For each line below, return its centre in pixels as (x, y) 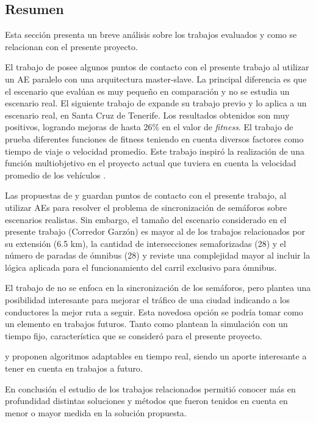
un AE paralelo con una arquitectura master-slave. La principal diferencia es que (156, 79)
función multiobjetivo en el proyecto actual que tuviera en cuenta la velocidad (151, 163)
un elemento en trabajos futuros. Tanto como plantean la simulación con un (146, 324)
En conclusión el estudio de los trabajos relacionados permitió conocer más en (150, 388)
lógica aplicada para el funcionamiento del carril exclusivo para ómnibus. (141, 267)
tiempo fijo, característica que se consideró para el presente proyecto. (134, 335)
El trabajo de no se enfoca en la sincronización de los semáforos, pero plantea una (158, 288)
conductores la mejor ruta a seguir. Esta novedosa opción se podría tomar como (154, 311)
